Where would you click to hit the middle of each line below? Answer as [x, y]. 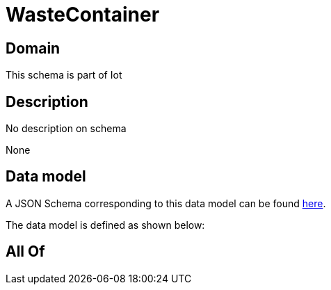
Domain [33, 48]
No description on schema [66, 129]
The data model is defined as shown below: [105, 225]
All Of [25, 252]
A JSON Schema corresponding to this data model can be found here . [166, 203]
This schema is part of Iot [64, 75]
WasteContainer [83, 15]
